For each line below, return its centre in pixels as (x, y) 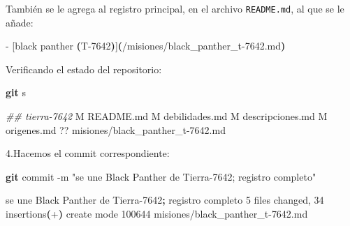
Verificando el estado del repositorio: (84, 69)
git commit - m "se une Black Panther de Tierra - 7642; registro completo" (161, 176)
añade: (20, 22)
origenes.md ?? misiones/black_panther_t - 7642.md (116, 129)
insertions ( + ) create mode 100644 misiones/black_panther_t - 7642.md (157, 213)
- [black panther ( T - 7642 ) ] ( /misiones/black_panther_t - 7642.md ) (146, 46)
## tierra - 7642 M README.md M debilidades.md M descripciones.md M (167, 116)
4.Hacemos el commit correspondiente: (88, 153)
